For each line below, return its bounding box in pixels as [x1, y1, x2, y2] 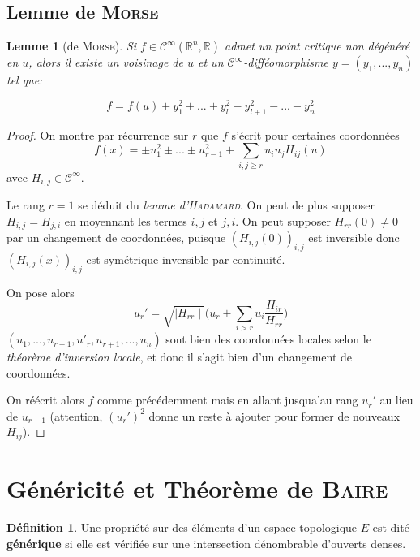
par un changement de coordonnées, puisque [6, 229, 226, 246]
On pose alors [6, 283, 75, 300]
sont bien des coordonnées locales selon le [165, 330, 371, 348]
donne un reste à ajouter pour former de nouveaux [148, 407, 401, 424]
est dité [372, 519, 409, 536]
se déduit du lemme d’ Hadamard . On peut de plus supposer [78, 196, 375, 214]
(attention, [49, 407, 103, 424]
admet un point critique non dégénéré [225, 37, 410, 54]
